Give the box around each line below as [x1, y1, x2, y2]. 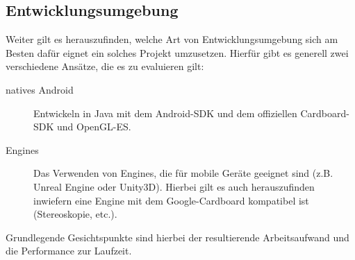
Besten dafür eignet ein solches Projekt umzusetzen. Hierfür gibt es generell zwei [6, 45, 349, 60]
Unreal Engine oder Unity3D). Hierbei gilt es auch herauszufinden [33, 179, 315, 193]
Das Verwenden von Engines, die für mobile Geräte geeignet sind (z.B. [33, 166, 333, 180]
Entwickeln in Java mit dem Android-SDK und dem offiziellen [33, 105, 297, 120]
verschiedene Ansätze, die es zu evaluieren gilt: [6, 59, 204, 73]
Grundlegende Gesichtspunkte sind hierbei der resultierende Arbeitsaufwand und [6, 229, 349, 244]
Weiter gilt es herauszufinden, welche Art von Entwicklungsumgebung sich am [6, 32, 338, 46]
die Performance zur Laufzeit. [6, 243, 132, 258]
